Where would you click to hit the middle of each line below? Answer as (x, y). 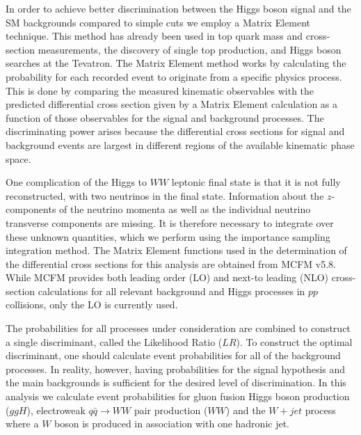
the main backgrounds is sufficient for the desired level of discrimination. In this (176, 382)
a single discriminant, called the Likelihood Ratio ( (114, 341)
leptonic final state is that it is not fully (256, 182)
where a (22, 424)
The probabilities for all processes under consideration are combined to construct (178, 328)
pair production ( (171, 410)
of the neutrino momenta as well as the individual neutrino (185, 209)
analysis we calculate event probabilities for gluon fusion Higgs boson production (178, 396)
